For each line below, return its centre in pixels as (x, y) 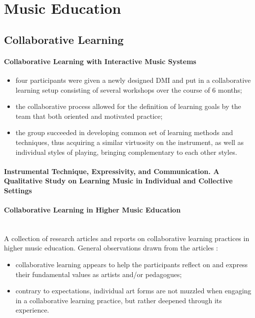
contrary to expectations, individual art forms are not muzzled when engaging (133, 291)
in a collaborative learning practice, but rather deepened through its (119, 300)
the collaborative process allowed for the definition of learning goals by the (128, 106)
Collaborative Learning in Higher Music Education (92, 210)
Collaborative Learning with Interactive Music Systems (100, 61)
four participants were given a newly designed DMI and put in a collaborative (133, 80)
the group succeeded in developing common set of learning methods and (124, 132)
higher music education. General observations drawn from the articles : (111, 248)
